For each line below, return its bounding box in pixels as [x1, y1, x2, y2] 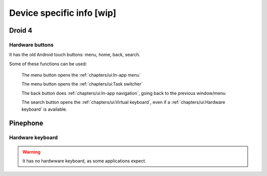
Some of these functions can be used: [9, 61, 87, 67]
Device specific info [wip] [9, 7, 116, 18]
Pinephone [9, 119, 44, 128]
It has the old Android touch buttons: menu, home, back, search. [9, 52, 140, 58]
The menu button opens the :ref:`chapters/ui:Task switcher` [21, 81, 143, 87]
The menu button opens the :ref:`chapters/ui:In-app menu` [21, 72, 141, 78]
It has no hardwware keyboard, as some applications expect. [22, 158, 146, 164]
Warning [22, 149, 41, 155]
